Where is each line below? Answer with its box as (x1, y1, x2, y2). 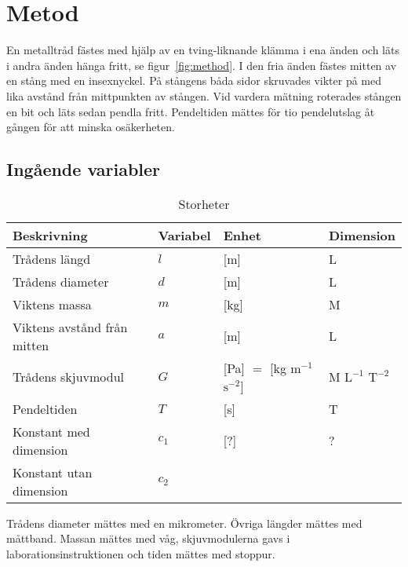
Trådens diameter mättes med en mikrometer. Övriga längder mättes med (6, 514, 362, 531)
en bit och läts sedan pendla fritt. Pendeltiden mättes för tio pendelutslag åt (6, 103, 375, 119)
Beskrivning (13, 225, 88, 244)
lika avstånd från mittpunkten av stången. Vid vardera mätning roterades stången (6, 87, 402, 104)
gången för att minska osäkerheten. (6, 119, 175, 135)
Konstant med (13, 422, 90, 441)
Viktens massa (13, 294, 92, 313)
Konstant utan (13, 463, 93, 481)
